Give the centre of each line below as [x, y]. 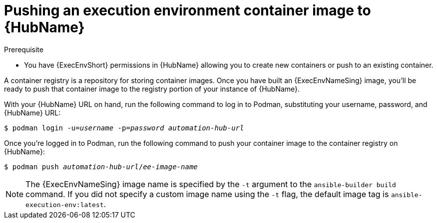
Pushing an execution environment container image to [188, 10]
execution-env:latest [65, 205]
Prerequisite [24, 49]
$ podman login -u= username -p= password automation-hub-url [124, 128]
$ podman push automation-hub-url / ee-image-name [101, 167]
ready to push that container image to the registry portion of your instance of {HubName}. [152, 89]
